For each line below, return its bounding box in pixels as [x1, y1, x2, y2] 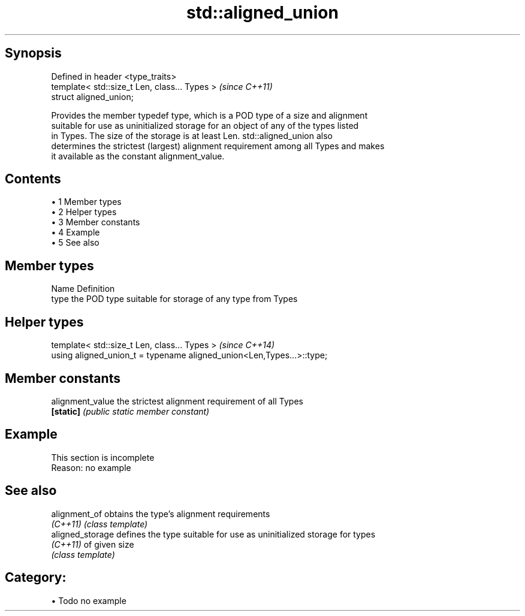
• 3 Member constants [51, 217, 140, 228]
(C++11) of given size [51, 539, 134, 549]
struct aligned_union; [51, 91, 134, 102]
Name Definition [51, 283, 115, 294]
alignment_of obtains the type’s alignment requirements [51, 508, 270, 519]
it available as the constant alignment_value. [51, 150, 225, 161]
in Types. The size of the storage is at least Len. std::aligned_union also [51, 130, 333, 141]
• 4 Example [51, 227, 100, 238]
